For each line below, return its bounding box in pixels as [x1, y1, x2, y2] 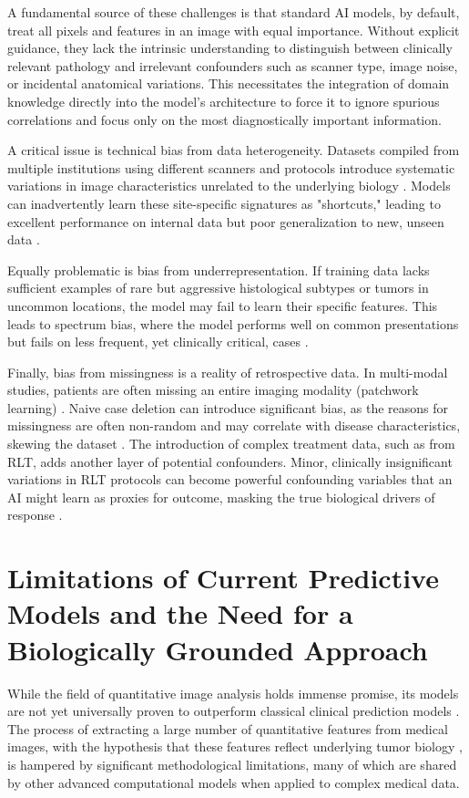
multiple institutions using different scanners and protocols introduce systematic [7, 158, 455, 177]
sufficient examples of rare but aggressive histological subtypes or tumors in [7, 278, 429, 297]
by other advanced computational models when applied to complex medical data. [7, 772, 460, 792]
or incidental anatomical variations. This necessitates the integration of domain [7, 74, 450, 93]
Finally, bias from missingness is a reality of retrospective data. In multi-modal [7, 362, 448, 381]
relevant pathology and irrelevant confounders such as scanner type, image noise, [7, 56, 458, 75]
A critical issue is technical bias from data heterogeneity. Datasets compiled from [7, 140, 460, 160]
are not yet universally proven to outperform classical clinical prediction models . [7, 701, 460, 720]
